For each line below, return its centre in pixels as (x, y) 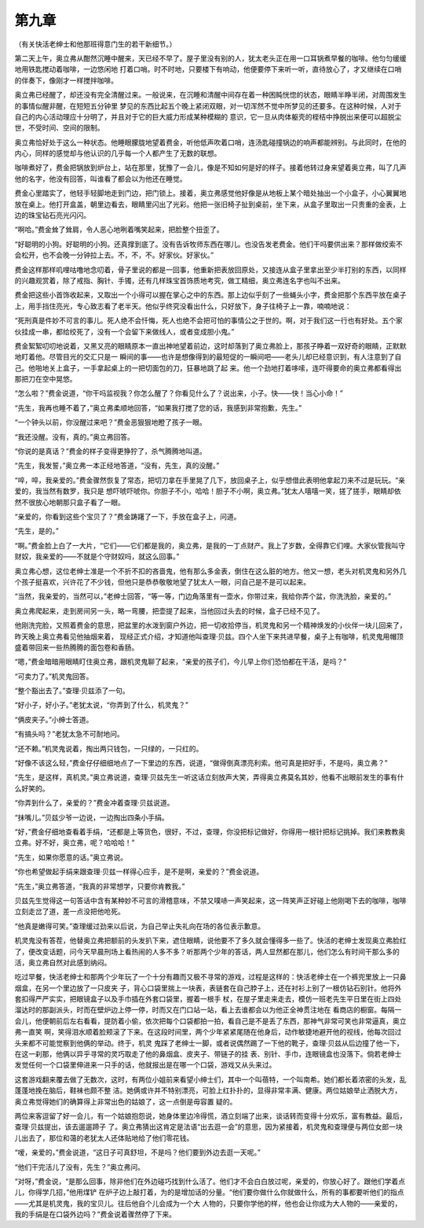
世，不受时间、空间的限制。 (59, 128)
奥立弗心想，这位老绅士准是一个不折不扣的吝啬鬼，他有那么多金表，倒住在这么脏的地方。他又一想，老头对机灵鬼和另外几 (210, 571)
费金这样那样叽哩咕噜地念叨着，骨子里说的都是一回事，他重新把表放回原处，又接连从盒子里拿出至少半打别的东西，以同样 (210, 269)
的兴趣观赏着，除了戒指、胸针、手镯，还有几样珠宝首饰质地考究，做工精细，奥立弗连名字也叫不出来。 (179, 280)
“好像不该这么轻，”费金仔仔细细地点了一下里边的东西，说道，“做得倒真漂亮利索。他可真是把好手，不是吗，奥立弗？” (201, 763)
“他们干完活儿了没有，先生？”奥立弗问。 (80, 1167)
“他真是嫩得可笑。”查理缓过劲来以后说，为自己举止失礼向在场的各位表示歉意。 (140, 926)
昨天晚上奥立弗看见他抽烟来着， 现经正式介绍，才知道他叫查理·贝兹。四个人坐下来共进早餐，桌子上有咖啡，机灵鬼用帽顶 (209, 636)
